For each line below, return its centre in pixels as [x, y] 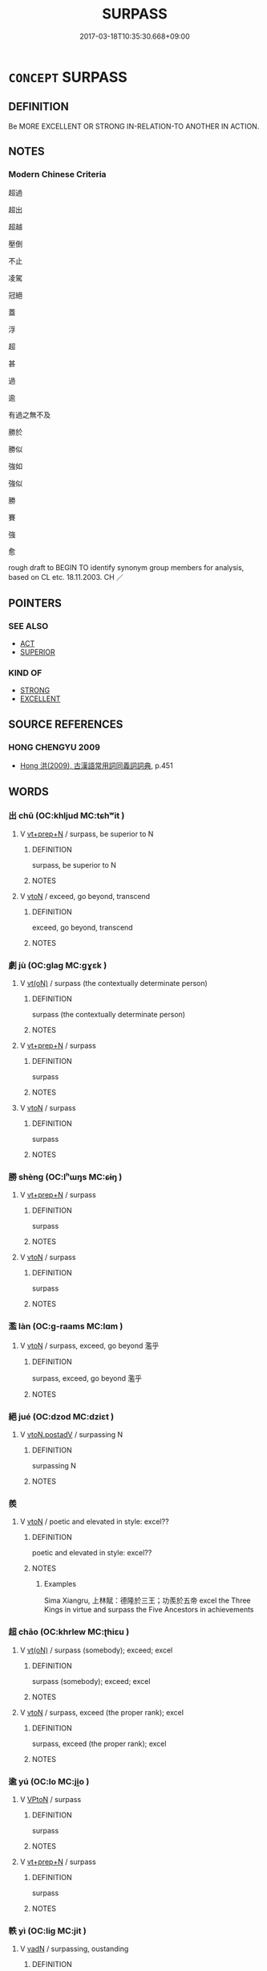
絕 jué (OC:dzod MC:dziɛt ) [61, 1416]
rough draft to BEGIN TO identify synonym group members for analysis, [126, 568]
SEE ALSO [28, 626]
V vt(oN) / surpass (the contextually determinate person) [114, 983]
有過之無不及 [29, 415]
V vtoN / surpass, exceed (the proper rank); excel [102, 1712]
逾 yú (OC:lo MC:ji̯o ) [49, 1781]
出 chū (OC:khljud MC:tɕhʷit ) [67, 815]
